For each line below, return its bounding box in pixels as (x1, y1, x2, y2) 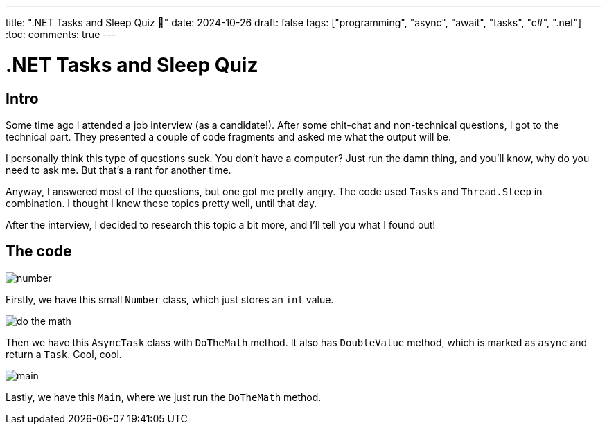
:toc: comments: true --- (6, 28, 116, 40)
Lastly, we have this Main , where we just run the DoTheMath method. (6, 391, 322, 403)
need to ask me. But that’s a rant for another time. (6, 163, 231, 176)
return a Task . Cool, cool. (6, 348, 122, 360)
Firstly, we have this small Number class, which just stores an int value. (6, 293, 334, 305)
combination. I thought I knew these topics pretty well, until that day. (6, 197, 317, 209)
